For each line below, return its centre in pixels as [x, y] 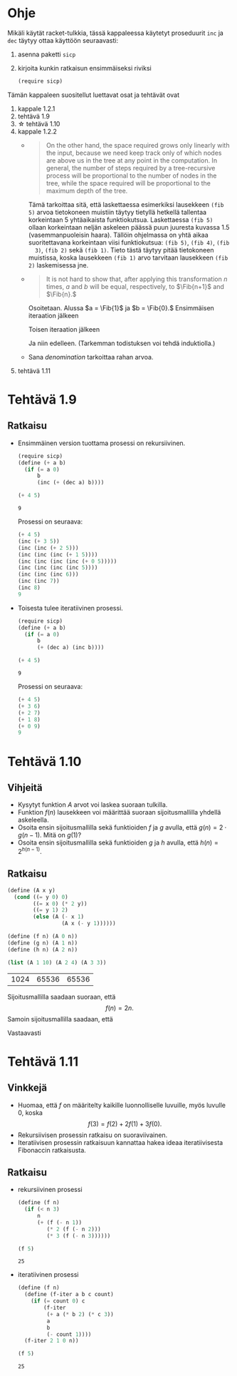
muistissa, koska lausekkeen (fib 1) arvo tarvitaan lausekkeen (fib [128, 258]
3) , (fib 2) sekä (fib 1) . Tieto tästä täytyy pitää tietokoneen [124, 250]
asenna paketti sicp [47, 54]
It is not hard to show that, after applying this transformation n [137, 279]
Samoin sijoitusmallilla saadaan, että [60, 1019]
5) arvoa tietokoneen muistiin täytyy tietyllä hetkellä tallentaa [117, 212]
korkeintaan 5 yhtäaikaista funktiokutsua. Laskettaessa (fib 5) [121, 220]
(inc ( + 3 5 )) [38, 541]
